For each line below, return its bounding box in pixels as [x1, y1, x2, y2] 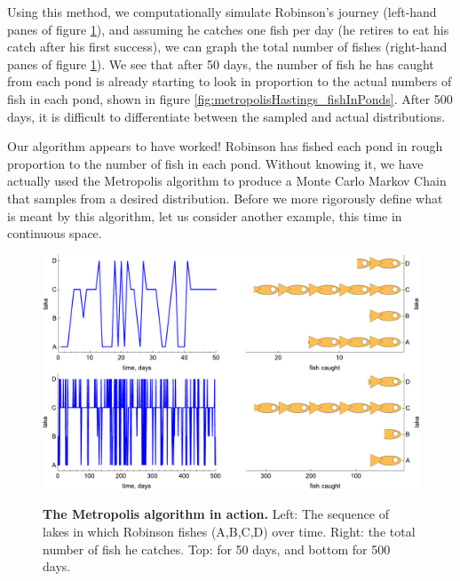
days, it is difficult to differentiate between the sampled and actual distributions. [7, 107, 446, 125]
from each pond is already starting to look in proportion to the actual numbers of [7, 72, 452, 91]
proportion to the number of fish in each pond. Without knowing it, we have [7, 154, 424, 172]
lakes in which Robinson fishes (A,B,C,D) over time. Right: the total [43, 522, 416, 541]
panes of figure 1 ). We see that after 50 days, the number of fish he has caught [7, 54, 434, 73]
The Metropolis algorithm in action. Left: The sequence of [43, 505, 389, 523]
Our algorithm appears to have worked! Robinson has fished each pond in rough [7, 137, 443, 155]
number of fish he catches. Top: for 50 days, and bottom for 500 [43, 539, 391, 558]
